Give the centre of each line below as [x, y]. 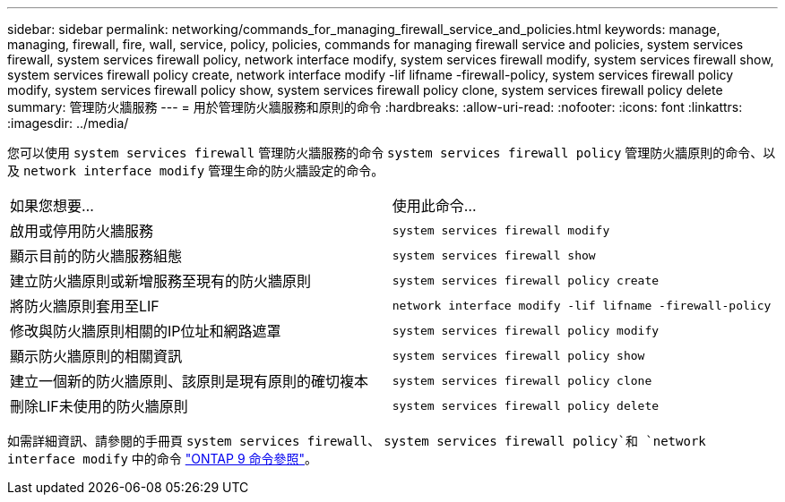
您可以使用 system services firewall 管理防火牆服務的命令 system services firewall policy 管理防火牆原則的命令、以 [392, 153]
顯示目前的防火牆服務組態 [96, 256]
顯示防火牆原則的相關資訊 [96, 356]
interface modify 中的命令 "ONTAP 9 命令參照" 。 [163, 459]
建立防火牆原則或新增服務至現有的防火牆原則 [161, 281]
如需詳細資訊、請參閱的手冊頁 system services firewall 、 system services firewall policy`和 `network [357, 441]
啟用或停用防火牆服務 [82, 231]
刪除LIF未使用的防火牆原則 [99, 406]
